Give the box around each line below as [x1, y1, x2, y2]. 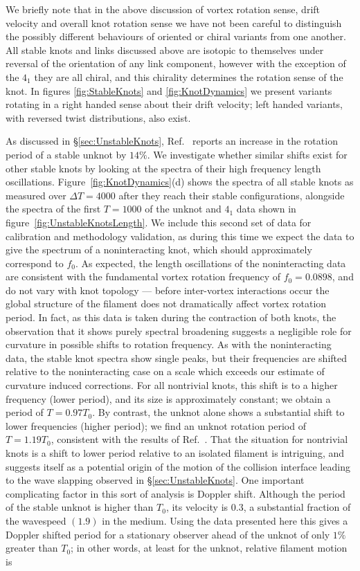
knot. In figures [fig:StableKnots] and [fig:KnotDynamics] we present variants [6, 83, 332, 98]
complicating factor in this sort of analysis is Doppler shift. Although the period [6, 486, 345, 500]
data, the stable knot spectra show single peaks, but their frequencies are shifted [6, 350, 348, 365]
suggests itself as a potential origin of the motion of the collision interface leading [6, 459, 350, 473]
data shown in [236, 201, 296, 216]
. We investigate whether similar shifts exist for [147, 147, 348, 161]
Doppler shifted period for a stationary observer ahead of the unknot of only [6, 527, 330, 541]
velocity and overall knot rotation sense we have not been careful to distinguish [6, 15, 342, 30]
